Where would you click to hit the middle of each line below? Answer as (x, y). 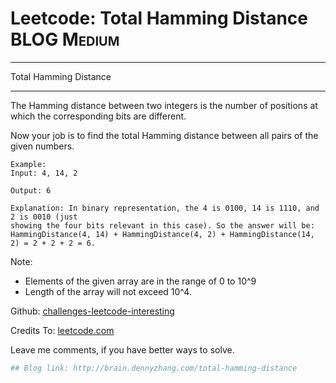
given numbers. (42, 146)
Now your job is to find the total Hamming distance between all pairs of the (164, 135)
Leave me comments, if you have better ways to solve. (122, 349)
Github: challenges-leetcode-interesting (92, 311)
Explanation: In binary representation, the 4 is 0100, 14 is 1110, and (165, 208)
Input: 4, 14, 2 (44, 173)
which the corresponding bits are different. (98, 116)
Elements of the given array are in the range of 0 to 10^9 (140, 281)
